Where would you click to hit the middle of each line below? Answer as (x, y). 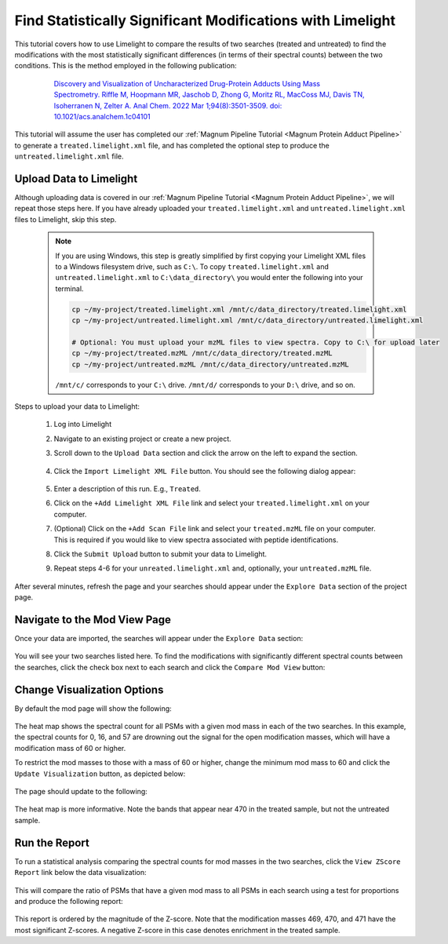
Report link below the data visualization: (80, 873)
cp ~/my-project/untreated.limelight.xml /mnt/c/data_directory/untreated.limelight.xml (248, 321)
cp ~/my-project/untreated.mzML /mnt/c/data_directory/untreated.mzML (210, 364)
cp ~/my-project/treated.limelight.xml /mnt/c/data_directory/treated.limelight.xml (239, 309)
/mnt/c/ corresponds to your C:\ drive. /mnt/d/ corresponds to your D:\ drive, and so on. (206, 385)
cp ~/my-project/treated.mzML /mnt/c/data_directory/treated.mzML (202, 354)
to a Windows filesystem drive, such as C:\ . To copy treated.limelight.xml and (192, 266)
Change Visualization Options (89, 689)
